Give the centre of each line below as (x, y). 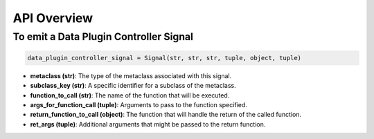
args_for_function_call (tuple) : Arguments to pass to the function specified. (139, 104)
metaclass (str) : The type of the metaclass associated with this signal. (131, 75)
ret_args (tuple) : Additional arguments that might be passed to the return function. (148, 124)
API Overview (53, 18)
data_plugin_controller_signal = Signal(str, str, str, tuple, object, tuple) (164, 58)
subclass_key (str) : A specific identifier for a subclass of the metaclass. (133, 86)
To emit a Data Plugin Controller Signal (103, 37)
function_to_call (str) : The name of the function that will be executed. (130, 95)
